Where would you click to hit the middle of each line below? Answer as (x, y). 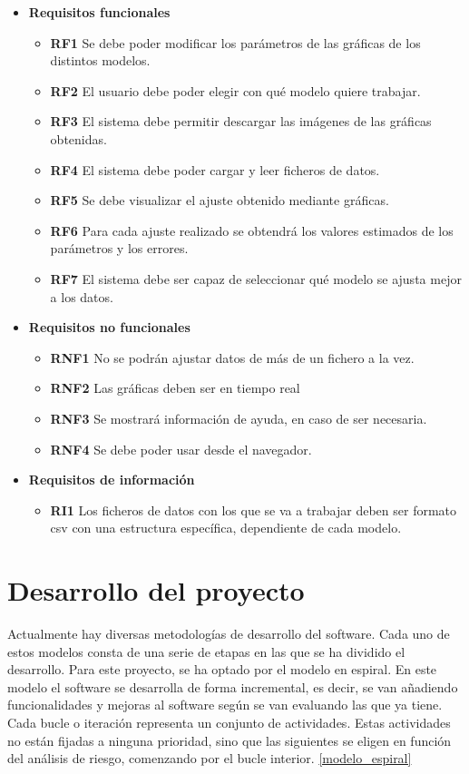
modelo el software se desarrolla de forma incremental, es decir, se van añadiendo (233, 686)
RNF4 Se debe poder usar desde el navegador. (181, 449)
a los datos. (82, 296)
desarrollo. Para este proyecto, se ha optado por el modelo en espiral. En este (222, 669)
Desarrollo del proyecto (156, 590)
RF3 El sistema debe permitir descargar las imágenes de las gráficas (241, 121)
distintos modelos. (100, 60)
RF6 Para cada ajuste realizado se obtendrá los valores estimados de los (252, 230)
